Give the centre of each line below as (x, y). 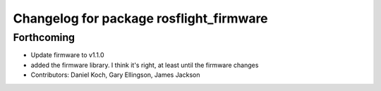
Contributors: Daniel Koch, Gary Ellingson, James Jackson (115, 75)
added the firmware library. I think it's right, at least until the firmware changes (145, 65)
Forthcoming (44, 37)
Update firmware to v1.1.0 (68, 55)
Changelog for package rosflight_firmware (140, 18)
